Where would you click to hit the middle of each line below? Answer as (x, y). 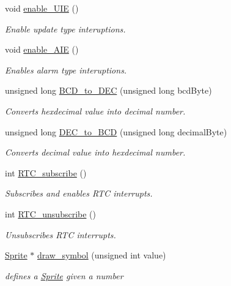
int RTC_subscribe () (46, 172)
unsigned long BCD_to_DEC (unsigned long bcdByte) (108, 90)
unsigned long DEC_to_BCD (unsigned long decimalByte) (116, 131)
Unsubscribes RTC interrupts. (61, 234)
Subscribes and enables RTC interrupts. (79, 193)
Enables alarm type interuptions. (66, 70)
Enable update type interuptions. (65, 28)
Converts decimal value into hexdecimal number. (95, 152)
